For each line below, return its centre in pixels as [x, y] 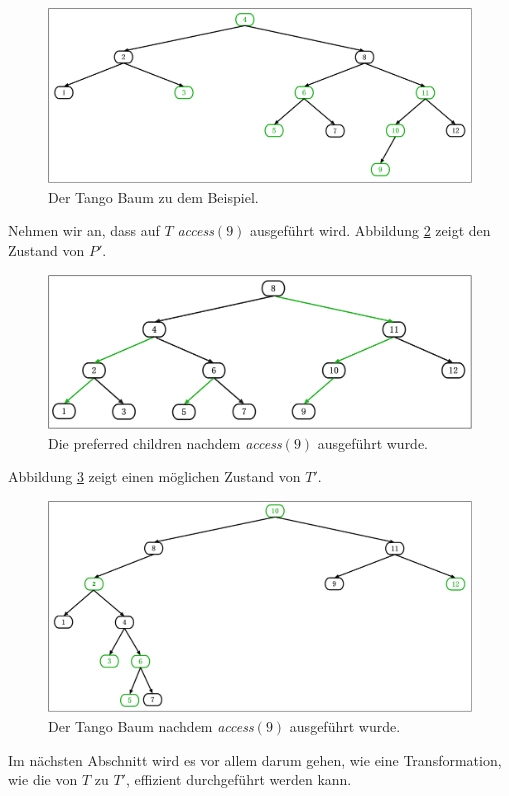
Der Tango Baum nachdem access [151, 725]
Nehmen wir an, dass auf [84, 230]
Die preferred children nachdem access [165, 442]
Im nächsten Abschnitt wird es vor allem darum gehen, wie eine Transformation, [255, 759]
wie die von [43, 779]
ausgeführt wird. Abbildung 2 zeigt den [370, 230]
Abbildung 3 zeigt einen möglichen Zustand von [154, 476]
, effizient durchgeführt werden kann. [238, 779]
